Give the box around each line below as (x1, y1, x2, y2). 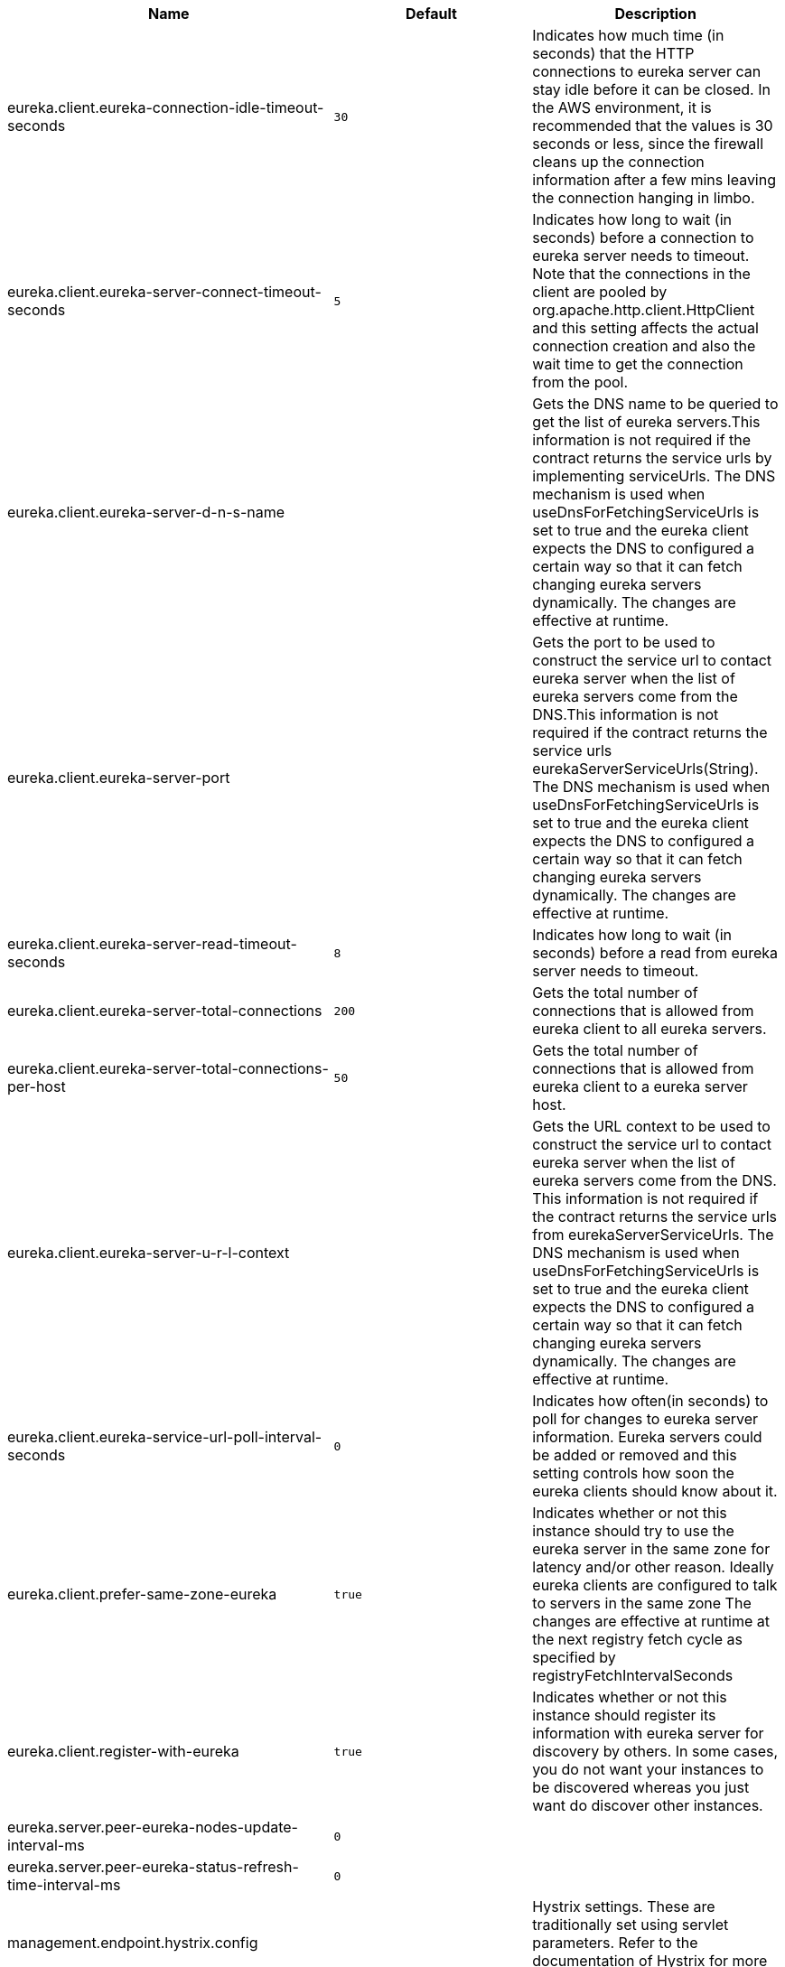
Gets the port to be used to (532, 633, 715, 651)
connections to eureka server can (532, 62, 762, 80)
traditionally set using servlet (532, 1916, 729, 1934)
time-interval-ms (7, 1876, 121, 1894)
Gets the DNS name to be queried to (532, 395, 779, 413)
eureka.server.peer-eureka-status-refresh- (7, 1858, 299, 1876)
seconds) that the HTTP (532, 44, 695, 62)
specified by (532, 1648, 616, 1666)
